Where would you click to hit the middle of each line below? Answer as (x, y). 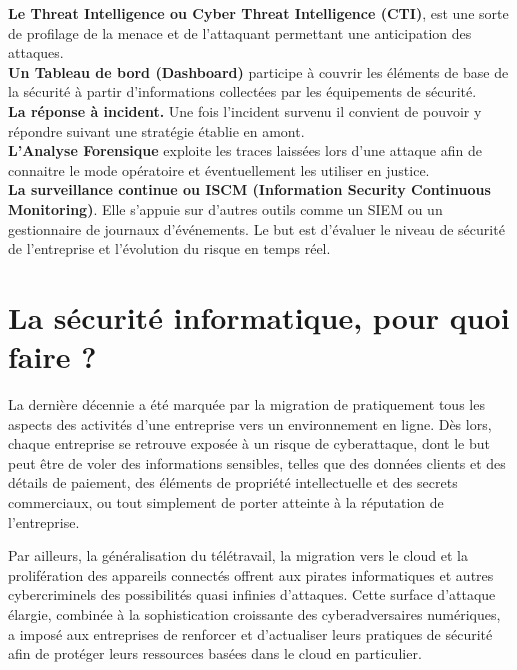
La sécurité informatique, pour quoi (259, 316)
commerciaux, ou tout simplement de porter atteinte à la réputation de (226, 502)
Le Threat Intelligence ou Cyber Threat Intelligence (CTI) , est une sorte (258, 13)
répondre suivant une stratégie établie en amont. (156, 130)
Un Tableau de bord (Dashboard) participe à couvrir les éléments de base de (258, 71)
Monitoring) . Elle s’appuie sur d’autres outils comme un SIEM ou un (225, 208)
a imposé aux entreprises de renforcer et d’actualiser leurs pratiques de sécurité (250, 633)
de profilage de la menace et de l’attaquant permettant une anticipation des (240, 32)
